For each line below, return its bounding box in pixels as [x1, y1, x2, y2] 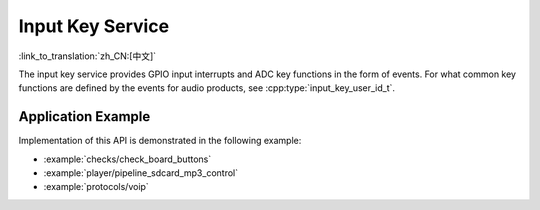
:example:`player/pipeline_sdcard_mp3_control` [43, 167, 239, 179]
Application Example [18, 108, 151, 125]
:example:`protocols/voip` [43, 181, 149, 193]
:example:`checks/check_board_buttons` [43, 153, 212, 165]
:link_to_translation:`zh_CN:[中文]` [18, 50, 157, 62]
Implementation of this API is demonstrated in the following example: [18, 135, 302, 147]
